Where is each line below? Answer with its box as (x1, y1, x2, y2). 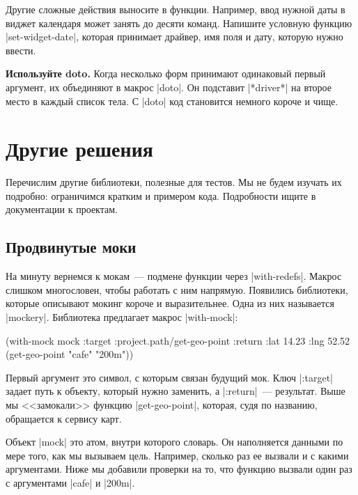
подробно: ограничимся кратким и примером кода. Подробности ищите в (6, 188, 316, 203)
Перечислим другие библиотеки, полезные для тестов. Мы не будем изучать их (6, 175, 342, 189)
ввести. (6, 42, 36, 57)
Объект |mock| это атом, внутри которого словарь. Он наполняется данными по (6, 434, 343, 449)
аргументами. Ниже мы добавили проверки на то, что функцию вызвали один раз (6, 462, 352, 476)
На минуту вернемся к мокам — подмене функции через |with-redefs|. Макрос (6, 269, 342, 283)
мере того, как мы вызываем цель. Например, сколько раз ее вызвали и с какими (6, 448, 349, 462)
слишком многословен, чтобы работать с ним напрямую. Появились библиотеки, (6, 282, 348, 297)
